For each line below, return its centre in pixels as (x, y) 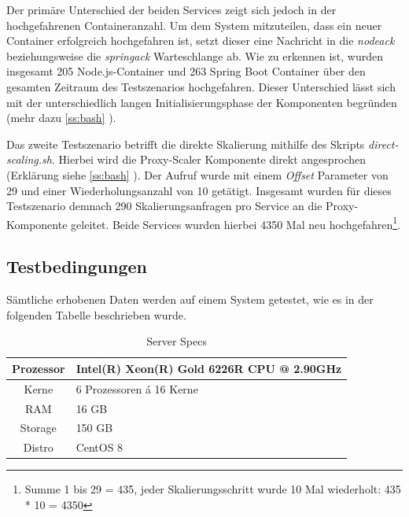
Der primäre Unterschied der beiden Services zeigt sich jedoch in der (171, 9)
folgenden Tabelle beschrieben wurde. (96, 314)
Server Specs (177, 341)
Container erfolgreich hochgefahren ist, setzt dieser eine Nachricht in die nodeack (201, 41)
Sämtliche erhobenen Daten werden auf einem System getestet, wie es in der (190, 299)
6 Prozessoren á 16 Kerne (137, 388)
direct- (383, 144)
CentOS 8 (99, 447)
